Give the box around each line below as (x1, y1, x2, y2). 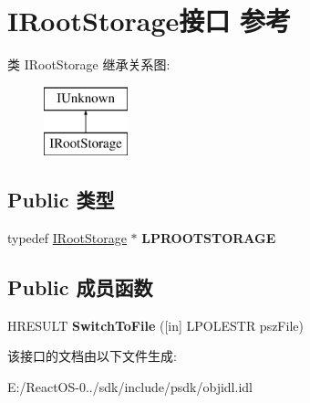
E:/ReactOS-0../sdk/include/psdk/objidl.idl (7, 377, 253, 397)
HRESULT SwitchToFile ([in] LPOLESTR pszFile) (7, 315, 304, 334)
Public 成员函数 (7, 273, 153, 302)
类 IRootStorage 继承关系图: (7, 55, 170, 74)
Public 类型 (7, 186, 115, 214)
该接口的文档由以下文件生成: (7, 346, 177, 366)
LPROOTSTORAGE (141, 228, 276, 248)
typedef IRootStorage (7, 228, 127, 248)
